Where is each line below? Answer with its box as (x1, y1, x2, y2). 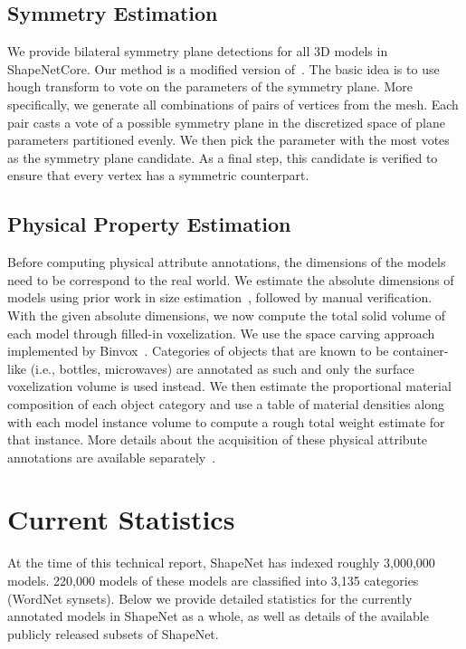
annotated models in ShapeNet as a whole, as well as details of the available (7, 606, 429, 625)
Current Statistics (7, 501, 235, 538)
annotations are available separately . (7, 447, 216, 466)
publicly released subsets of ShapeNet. (7, 624, 219, 643)
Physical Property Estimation (7, 210, 291, 238)
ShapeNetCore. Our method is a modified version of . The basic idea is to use (7, 59, 440, 78)
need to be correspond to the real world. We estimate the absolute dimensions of (7, 270, 454, 289)
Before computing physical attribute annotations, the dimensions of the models (7, 253, 446, 272)
